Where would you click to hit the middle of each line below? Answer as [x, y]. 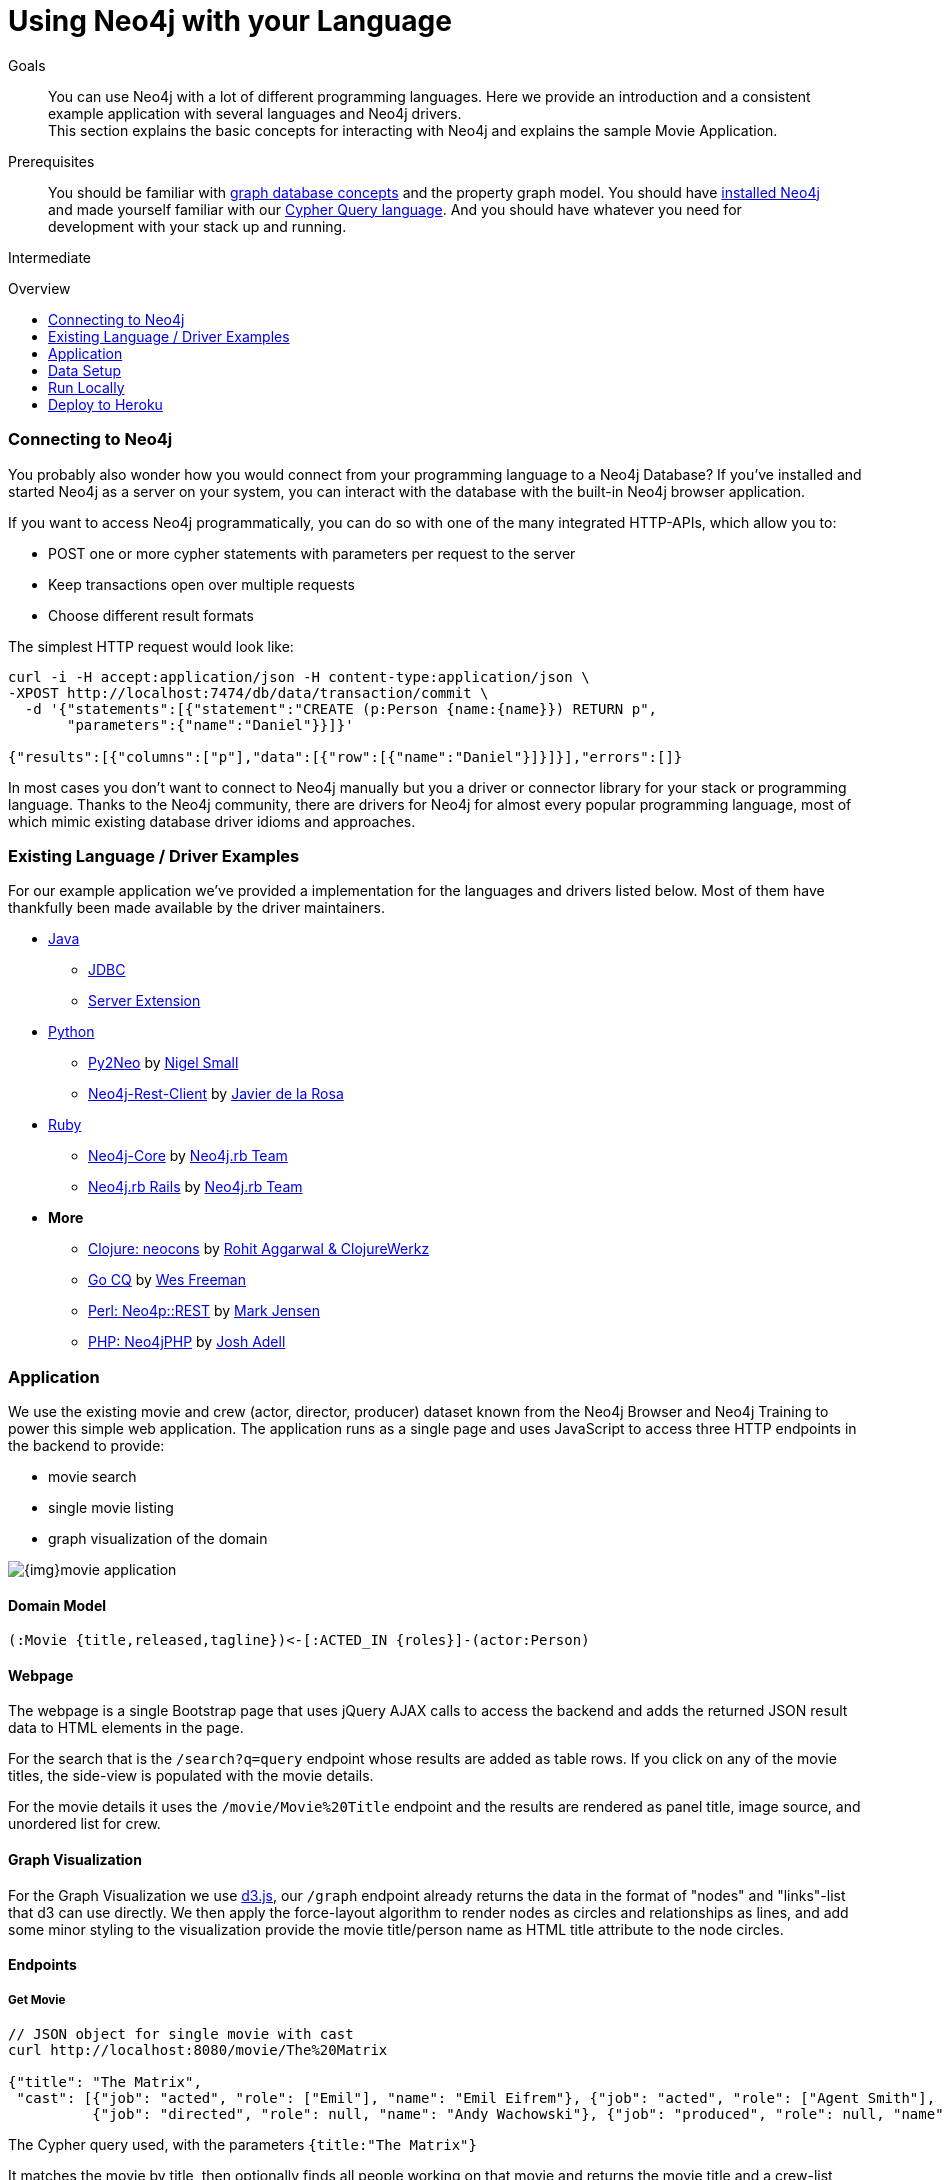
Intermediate [49, 257]
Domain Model [57, 1605]
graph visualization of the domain [158, 1538]
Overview [39, 288]
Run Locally [86, 387]
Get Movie [37, 1999]
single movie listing [111, 1507]
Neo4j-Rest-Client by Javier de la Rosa [216, 1094]
